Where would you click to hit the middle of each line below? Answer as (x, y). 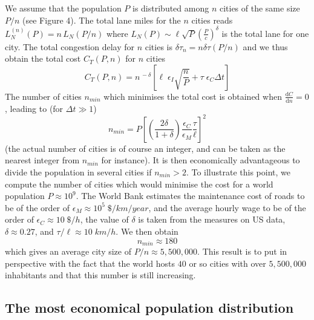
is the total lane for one (265, 33)
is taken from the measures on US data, (212, 219)
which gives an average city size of (68, 251)
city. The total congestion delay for (70, 46)
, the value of (104, 219)
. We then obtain (147, 231)
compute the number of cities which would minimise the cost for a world (139, 184)
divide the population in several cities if (78, 171)
